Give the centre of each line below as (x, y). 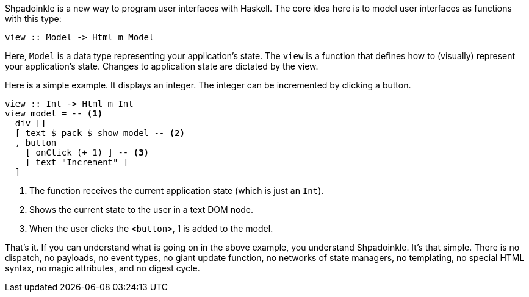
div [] (31, 123)
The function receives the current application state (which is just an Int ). (177, 191)
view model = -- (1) (54, 113)
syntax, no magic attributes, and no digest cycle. (103, 268)
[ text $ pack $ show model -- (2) (100, 133)
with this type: (33, 19)
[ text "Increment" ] (77, 162)
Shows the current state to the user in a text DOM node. (142, 209)
